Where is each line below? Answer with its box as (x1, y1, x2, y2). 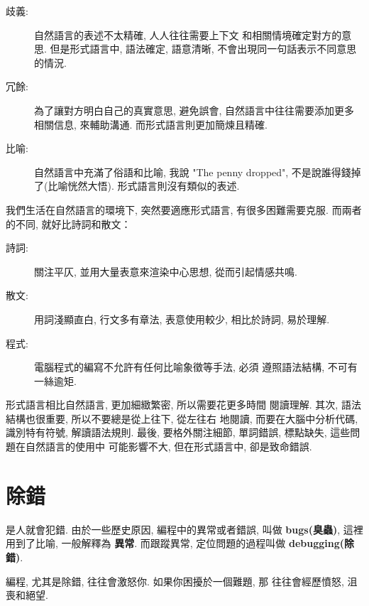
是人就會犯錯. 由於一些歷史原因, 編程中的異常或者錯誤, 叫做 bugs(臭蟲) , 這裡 (6, 521, 363, 536)
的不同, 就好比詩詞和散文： (6, 216, 131, 231)
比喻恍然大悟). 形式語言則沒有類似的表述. (48, 178, 240, 193)
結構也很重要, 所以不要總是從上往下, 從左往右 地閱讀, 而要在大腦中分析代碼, (6, 411, 358, 426)
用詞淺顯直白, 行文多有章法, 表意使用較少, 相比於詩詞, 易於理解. (34, 311, 330, 326)
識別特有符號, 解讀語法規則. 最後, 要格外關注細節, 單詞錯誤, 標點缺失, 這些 (6, 425, 351, 440)
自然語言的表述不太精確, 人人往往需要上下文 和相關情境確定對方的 (34, 27, 342, 42)
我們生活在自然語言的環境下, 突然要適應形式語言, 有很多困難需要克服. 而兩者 (6, 202, 362, 217)
